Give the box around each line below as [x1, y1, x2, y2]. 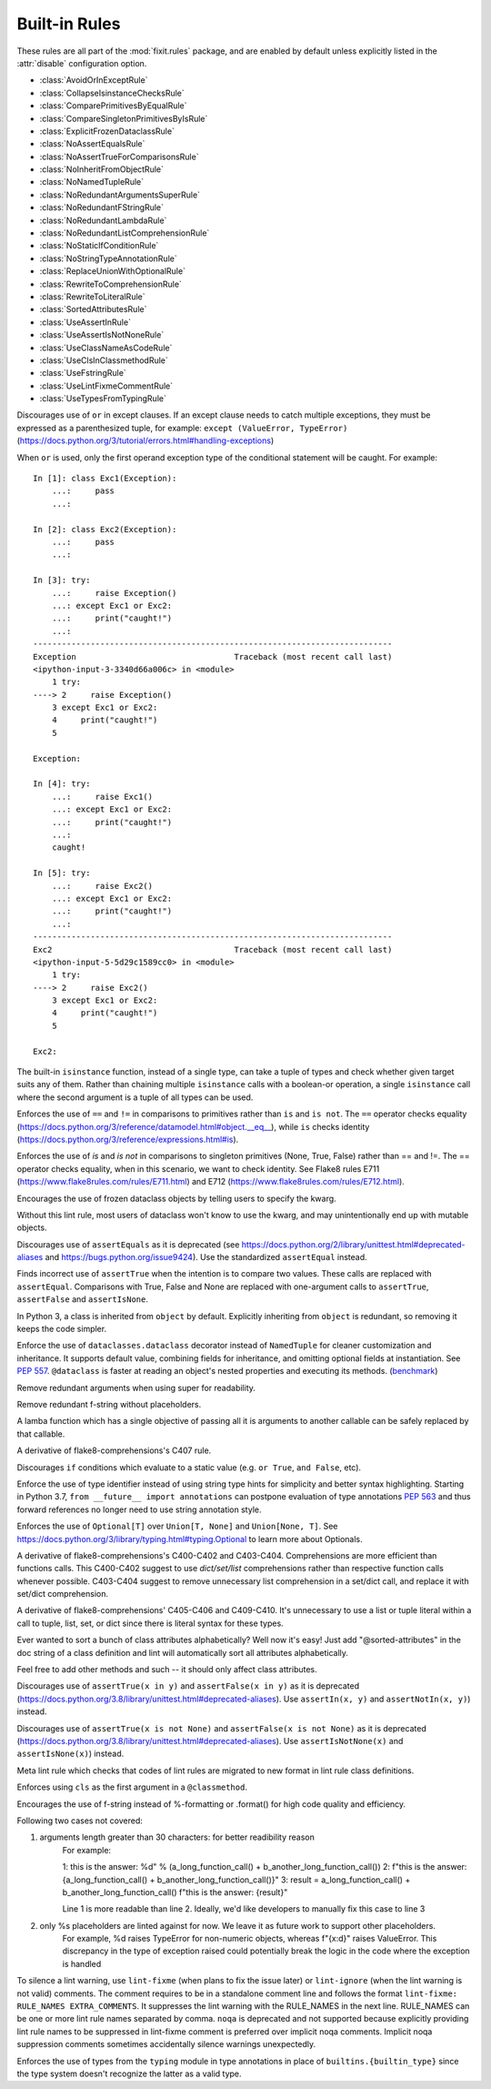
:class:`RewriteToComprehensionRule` [39, 278, 182, 289]
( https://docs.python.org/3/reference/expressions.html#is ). [16, 1134, 239, 1145]
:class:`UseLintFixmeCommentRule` [39, 380, 173, 391]
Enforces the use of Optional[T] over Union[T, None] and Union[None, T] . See [16, 1520, 338, 1532]
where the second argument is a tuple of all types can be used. [16, 1092, 254, 1103]
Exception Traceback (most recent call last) [33, 651, 393, 661]
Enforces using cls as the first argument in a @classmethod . [16, 1781, 247, 1792]
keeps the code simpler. [16, 1324, 107, 1335]
